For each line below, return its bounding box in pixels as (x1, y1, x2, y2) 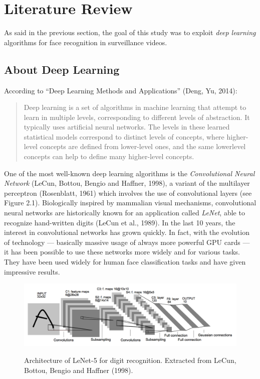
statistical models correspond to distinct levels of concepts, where (24, 131, 224, 142)
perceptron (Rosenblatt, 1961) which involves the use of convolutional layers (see (4, 187, 252, 198)
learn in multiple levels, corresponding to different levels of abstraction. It (24, 111, 250, 122)
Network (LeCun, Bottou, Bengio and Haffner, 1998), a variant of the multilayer (4, 178, 250, 188)
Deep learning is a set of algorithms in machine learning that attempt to (24, 102, 246, 112)
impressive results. (4, 266, 60, 277)
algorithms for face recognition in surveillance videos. (4, 37, 167, 47)
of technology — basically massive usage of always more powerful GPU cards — (4, 236, 250, 247)
